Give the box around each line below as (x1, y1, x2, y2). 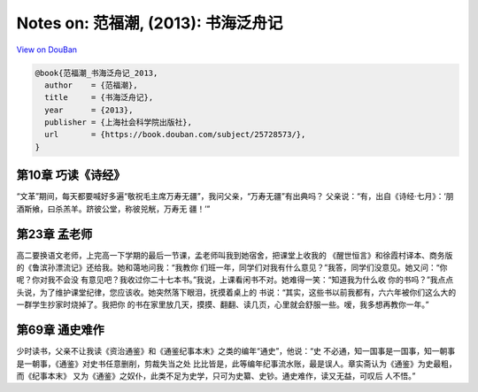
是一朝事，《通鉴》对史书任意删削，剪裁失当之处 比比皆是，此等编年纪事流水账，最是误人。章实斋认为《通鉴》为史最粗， (16, 358, 457, 369)
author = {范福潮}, (44, 80, 138, 90)
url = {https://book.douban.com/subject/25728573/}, (44, 129, 306, 140)
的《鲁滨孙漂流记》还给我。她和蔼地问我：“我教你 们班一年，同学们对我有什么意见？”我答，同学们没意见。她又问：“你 (16, 262, 448, 273)
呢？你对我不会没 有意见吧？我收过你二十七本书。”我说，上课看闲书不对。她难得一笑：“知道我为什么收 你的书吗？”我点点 (16, 274, 454, 285)
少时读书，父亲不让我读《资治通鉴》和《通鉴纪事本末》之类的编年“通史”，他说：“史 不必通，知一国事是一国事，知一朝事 (16, 346, 456, 357)
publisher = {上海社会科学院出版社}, (44, 118, 192, 127)
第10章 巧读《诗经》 (16, 168, 126, 183)
